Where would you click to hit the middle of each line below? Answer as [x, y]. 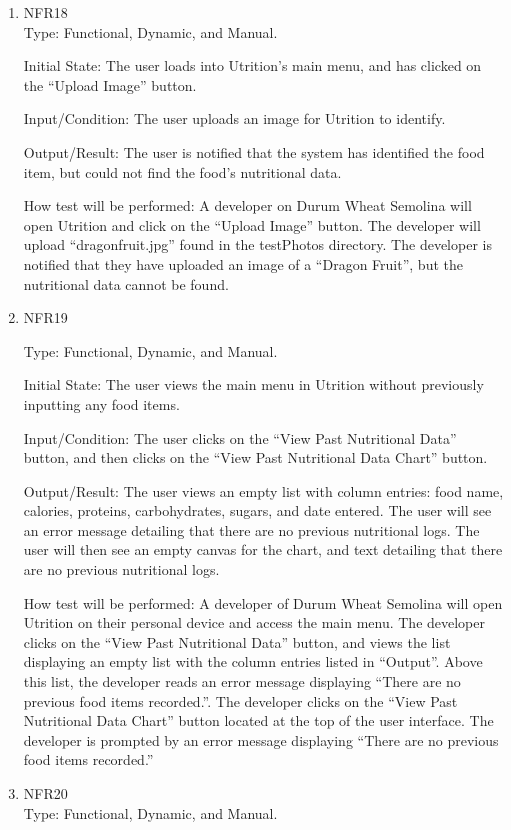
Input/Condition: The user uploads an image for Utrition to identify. [234, 118]
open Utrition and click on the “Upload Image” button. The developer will [252, 224]
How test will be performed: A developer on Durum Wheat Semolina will [247, 205]
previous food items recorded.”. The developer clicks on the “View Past [240, 700]
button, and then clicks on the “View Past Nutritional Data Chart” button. [255, 457]
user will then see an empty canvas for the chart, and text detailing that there [263, 549]
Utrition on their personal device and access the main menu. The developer [254, 622]
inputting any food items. [101, 403]
